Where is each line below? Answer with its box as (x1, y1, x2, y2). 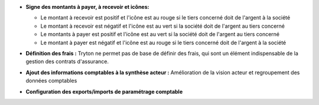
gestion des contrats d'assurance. (25, 58, 109, 65)
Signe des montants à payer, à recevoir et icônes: (25, 4, 149, 10)
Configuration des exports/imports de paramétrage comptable (25, 88, 183, 95)
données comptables (25, 77, 77, 84)
